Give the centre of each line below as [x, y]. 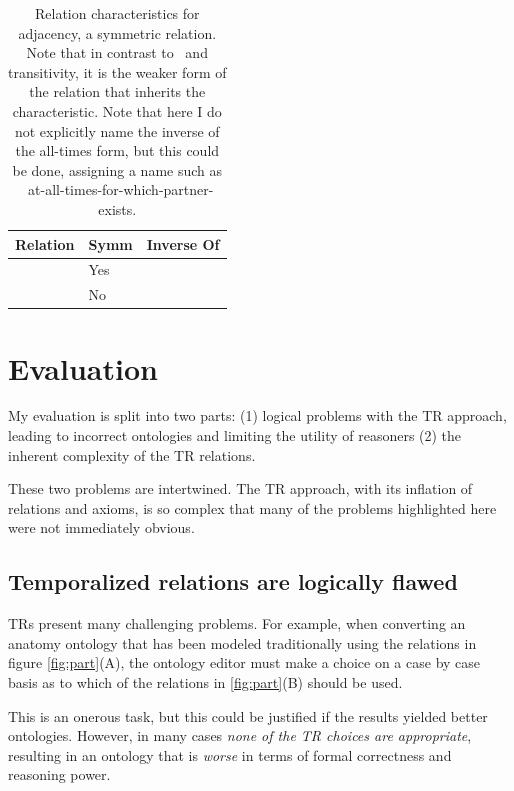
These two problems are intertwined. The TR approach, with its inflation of [240, 488]
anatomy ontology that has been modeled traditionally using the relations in [242, 642]
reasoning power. [59, 774]
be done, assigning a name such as [117, 169]
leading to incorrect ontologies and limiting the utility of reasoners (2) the [235, 435]
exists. [117, 208]
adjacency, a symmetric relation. [117, 32]
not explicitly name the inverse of [117, 130]
